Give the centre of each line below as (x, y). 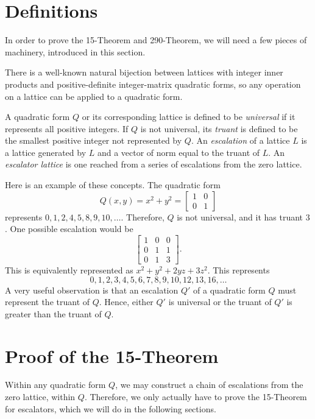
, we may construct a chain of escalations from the (209, 385)
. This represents (239, 269)
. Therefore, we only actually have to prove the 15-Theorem (196, 397)
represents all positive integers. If (67, 128)
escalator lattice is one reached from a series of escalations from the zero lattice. (154, 164)
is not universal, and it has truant (240, 217)
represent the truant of (48, 302)
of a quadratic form (229, 290)
